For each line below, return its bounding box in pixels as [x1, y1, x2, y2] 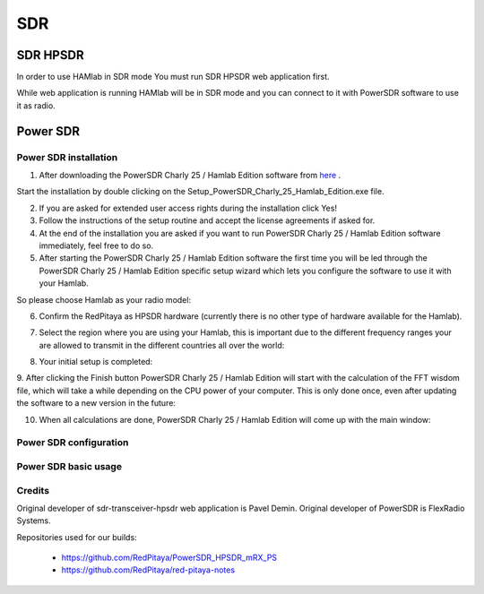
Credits [16, 484, 49, 496]
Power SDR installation [16, 151, 118, 163]
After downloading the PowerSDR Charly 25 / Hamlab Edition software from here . [39, 170, 341, 180]
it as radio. [16, 99, 56, 111]
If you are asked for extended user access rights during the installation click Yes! [39, 202, 338, 213]
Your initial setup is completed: [39, 357, 153, 367]
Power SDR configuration [16, 436, 129, 449]
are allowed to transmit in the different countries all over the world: [39, 340, 285, 350]
